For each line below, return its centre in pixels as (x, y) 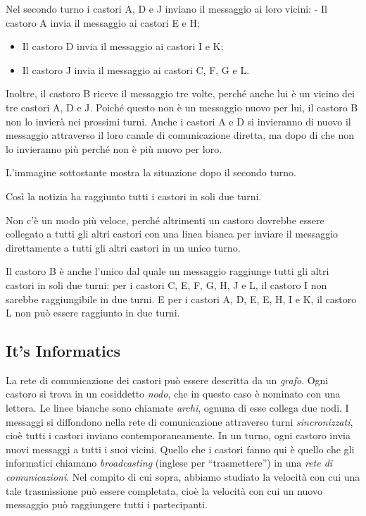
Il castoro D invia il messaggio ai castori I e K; (123, 46)
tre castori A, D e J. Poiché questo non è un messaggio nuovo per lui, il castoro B (182, 107)
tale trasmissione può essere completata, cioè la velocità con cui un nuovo (164, 490)
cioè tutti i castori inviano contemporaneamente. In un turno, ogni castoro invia (178, 435)
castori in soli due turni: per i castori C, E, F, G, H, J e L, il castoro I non (166, 284)
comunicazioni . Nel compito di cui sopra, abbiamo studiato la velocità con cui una (183, 477)
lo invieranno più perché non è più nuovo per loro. (114, 148)
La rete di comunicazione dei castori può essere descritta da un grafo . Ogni (167, 380)
